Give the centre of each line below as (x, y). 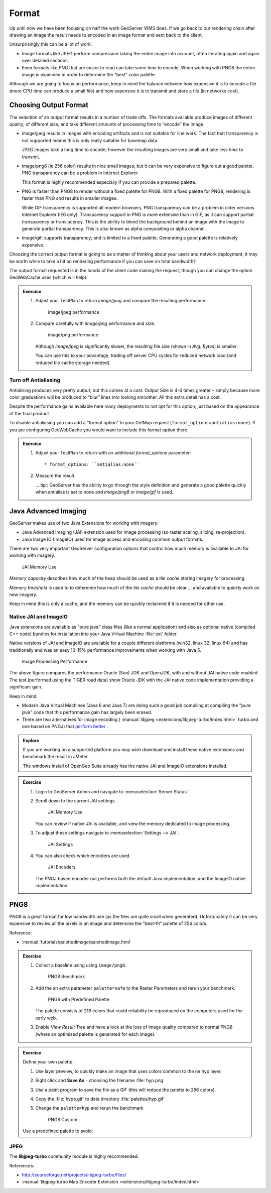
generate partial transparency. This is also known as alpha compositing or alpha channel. (114, 229)
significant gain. (26, 687)
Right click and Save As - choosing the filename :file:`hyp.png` (100, 1081)
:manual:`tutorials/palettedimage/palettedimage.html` (77, 942)
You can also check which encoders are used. (83, 856)
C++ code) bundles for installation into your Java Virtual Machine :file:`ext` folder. (93, 634)
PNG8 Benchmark (66, 977)
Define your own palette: (48, 1062)
